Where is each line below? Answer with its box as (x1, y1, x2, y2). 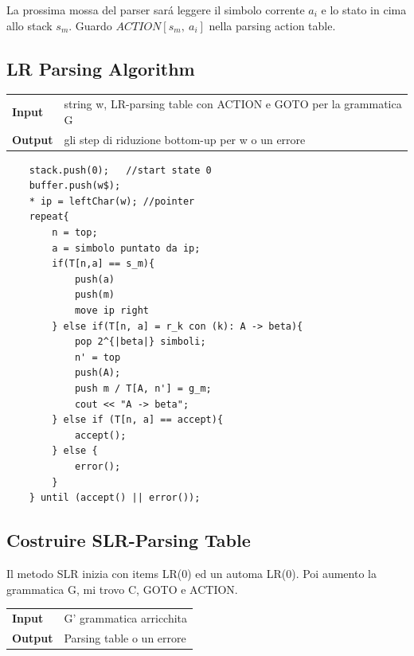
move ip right (74, 305, 149, 317)
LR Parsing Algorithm (6, 56, 195, 80)
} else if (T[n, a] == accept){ (52, 414, 224, 426)
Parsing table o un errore (64, 629, 186, 646)
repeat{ (29, 211, 69, 223)
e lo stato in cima (321, 2, 407, 18)
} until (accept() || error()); (29, 492, 201, 504)
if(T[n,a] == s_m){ (52, 258, 155, 270)
